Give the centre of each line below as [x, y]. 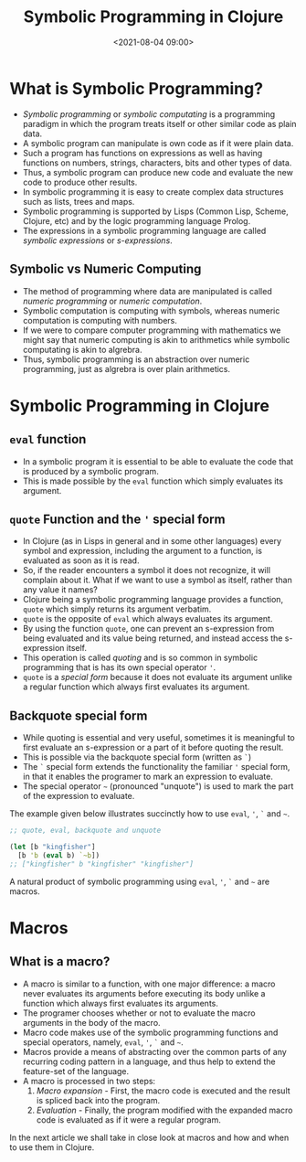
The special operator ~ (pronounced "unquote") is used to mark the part [158, 786]
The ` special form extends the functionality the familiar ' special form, [156, 767]
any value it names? [60, 590]
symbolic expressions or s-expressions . [98, 240]
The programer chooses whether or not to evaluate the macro [139, 1013]
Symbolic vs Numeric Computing [106, 269]
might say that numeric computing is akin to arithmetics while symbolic [156, 339]
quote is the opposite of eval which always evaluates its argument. [148, 619]
